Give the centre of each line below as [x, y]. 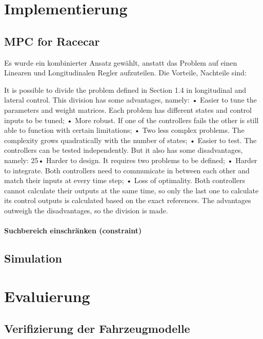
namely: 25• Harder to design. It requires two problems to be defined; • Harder [131, 160]
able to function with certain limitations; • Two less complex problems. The [124, 130]
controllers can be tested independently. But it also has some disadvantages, [124, 150]
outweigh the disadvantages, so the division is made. [86, 210]
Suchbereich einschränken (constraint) [73, 231]
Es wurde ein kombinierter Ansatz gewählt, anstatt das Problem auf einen [121, 62]
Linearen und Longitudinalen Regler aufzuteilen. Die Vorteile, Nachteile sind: [125, 73]
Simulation [33, 258]
